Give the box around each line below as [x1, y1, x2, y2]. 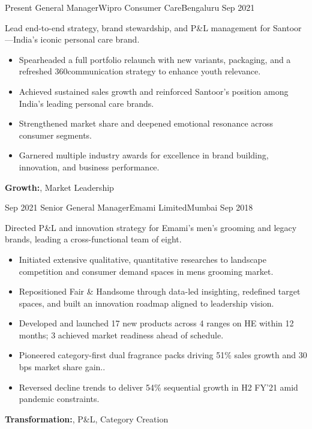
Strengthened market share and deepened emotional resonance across [19, 117, 274, 130]
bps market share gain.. [19, 361, 106, 373]
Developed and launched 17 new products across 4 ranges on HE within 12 [19, 317, 294, 329]
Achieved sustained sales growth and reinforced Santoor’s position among [19, 85, 289, 97]
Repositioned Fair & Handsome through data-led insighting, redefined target [19, 285, 301, 298]
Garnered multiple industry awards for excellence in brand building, [19, 149, 269, 161]
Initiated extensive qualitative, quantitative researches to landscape [19, 253, 267, 265]
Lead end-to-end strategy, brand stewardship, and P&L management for [5, 21, 271, 34]
